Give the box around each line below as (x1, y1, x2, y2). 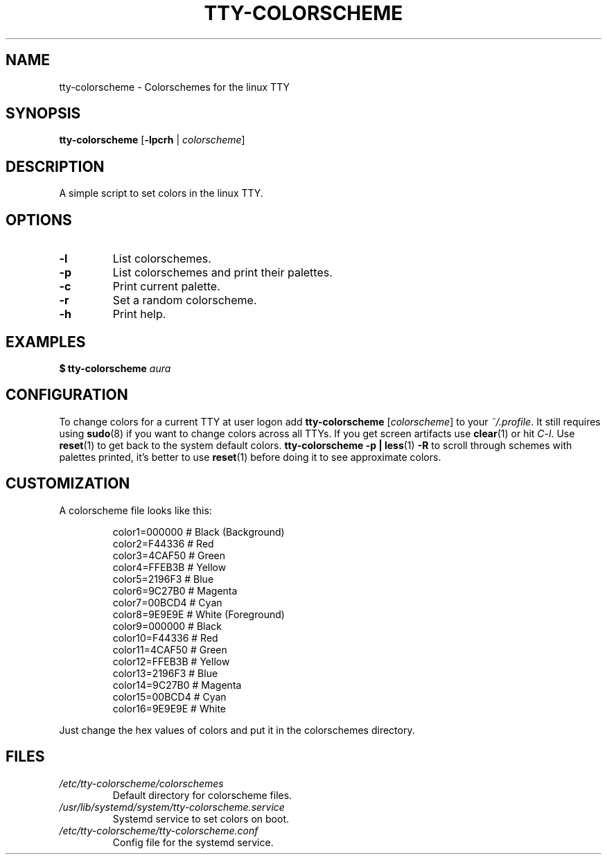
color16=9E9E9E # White (112, 702, 226, 714)
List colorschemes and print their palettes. (112, 265, 333, 280)
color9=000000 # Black (112, 620, 222, 632)
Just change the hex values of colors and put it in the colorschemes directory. (59, 723, 415, 736)
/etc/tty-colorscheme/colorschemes (59, 777, 224, 789)
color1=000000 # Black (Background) (112, 525, 285, 538)
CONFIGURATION (6, 386, 128, 404)
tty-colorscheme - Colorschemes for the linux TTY (59, 80, 290, 93)
